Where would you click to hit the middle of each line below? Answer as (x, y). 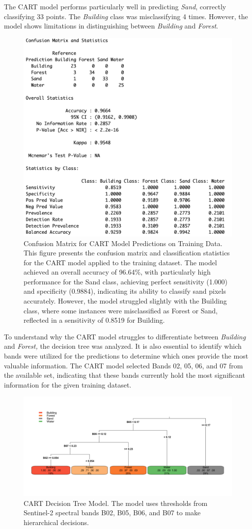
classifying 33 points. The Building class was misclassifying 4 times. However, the (126, 16)
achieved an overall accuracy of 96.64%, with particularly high (117, 272)
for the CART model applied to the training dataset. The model (120, 262)
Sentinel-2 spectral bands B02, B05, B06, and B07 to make (112, 513)
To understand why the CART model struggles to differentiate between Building (125, 336)
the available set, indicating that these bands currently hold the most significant (125, 375)
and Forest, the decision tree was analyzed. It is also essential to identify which (123, 346)
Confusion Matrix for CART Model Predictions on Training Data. (123, 243)
